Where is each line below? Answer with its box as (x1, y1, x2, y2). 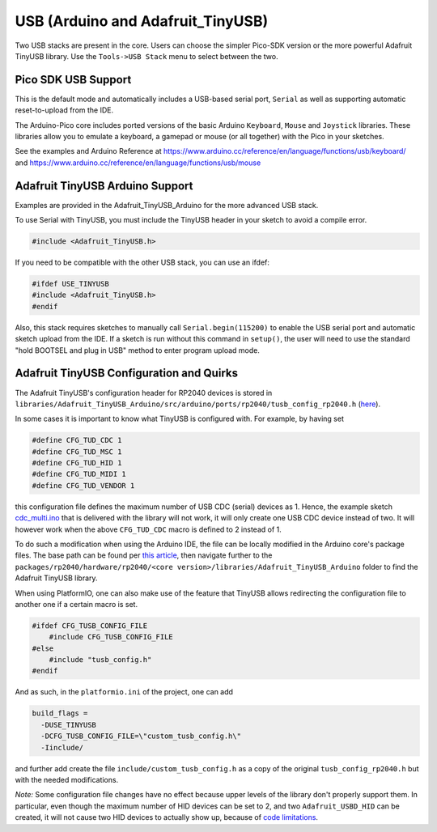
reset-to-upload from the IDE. (15, 105, 114, 115)
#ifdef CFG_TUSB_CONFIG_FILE (32, 621, 148, 630)
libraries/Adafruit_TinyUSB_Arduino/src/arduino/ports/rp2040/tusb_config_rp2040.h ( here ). (15, 399, 380, 409)
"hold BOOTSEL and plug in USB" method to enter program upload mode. (15, 345, 261, 355)
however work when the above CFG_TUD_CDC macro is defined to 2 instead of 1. (15, 524, 282, 534)
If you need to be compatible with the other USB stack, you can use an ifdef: (15, 257, 270, 267)
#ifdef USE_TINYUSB (32, 279, 109, 289)
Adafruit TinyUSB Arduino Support (15, 179, 193, 193)
